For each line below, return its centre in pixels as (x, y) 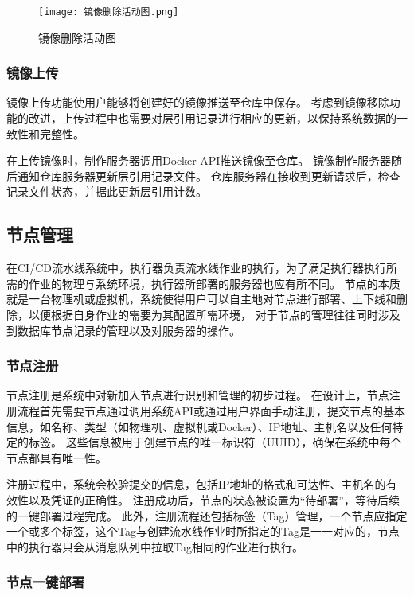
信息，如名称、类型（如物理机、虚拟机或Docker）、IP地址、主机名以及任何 (199, 426)
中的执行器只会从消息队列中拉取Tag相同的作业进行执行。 (155, 546)
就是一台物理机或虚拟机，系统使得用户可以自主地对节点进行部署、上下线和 (201, 299)
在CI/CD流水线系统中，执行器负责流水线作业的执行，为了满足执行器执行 (196, 268)
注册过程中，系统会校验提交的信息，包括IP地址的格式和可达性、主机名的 (196, 484)
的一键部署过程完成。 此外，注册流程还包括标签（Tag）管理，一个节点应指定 (207, 515)
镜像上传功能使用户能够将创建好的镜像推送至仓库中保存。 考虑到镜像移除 (198, 102)
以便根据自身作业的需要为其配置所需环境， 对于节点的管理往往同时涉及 (214, 315)
